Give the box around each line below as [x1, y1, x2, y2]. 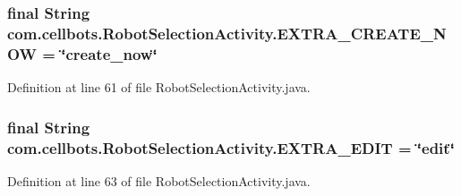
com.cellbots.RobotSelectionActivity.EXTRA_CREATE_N [7, 21, 447, 44]
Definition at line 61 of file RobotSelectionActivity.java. [7, 78, 311, 97]
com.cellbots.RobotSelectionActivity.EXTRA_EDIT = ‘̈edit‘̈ [7, 136, 455, 158]
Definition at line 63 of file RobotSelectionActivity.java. [7, 171, 311, 190]
